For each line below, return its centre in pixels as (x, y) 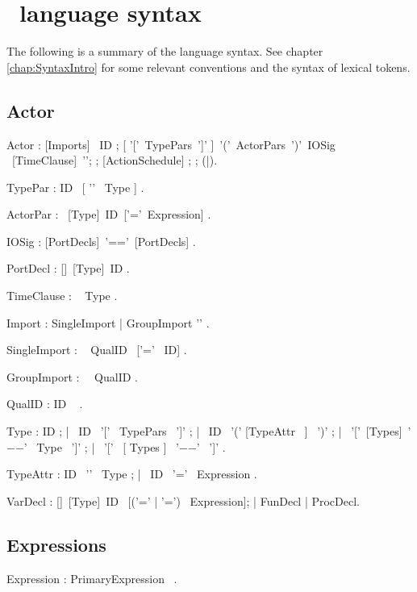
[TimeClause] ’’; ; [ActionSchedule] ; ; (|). (115, 160)
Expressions (56, 544)
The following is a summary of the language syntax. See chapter (165, 51)
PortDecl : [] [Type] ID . (68, 268)
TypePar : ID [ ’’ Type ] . (75, 187)
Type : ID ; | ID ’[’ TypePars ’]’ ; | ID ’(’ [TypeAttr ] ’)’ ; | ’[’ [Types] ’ (209, 431)
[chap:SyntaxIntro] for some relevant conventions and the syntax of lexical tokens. (208, 67)
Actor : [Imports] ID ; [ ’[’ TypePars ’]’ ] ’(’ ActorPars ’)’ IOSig (171, 144)
